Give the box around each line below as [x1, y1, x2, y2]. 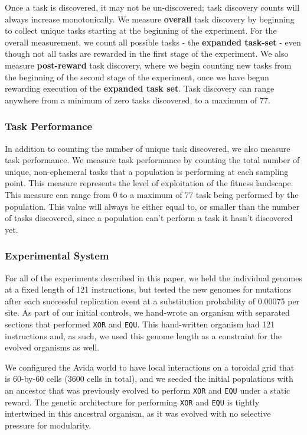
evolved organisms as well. [5, 341, 100, 353]
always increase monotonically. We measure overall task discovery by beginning [5, 12, 295, 25]
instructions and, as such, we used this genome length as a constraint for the [5, 329, 282, 342]
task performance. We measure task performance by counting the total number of [5, 154, 300, 166]
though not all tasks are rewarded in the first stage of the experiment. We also [5, 47, 289, 60]
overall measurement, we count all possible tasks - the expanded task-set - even [5, 35, 301, 48]
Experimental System [5, 248, 109, 263]
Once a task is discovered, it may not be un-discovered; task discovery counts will [5, 1, 300, 13]
